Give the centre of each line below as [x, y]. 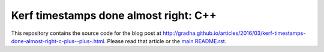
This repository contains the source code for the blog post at [86, 33]
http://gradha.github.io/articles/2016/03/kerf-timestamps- [234, 33]
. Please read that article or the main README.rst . [165, 41]
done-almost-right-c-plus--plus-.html [58, 41]
